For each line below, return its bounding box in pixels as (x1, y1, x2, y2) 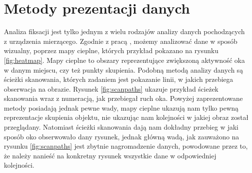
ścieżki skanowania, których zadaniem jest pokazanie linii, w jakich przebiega (4, 74, 234, 84)
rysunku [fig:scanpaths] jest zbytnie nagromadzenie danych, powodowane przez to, (4, 141, 248, 151)
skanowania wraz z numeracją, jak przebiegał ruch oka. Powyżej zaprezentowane (4, 93, 243, 103)
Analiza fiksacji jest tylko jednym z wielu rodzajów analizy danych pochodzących (4, 26, 245, 37)
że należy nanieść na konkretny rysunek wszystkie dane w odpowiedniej (4, 150, 217, 160)
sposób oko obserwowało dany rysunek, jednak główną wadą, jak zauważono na (4, 131, 239, 141)
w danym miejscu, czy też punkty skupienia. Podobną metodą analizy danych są (4, 64, 243, 75)
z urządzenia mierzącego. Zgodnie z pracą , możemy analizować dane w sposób (4, 36, 237, 46)
